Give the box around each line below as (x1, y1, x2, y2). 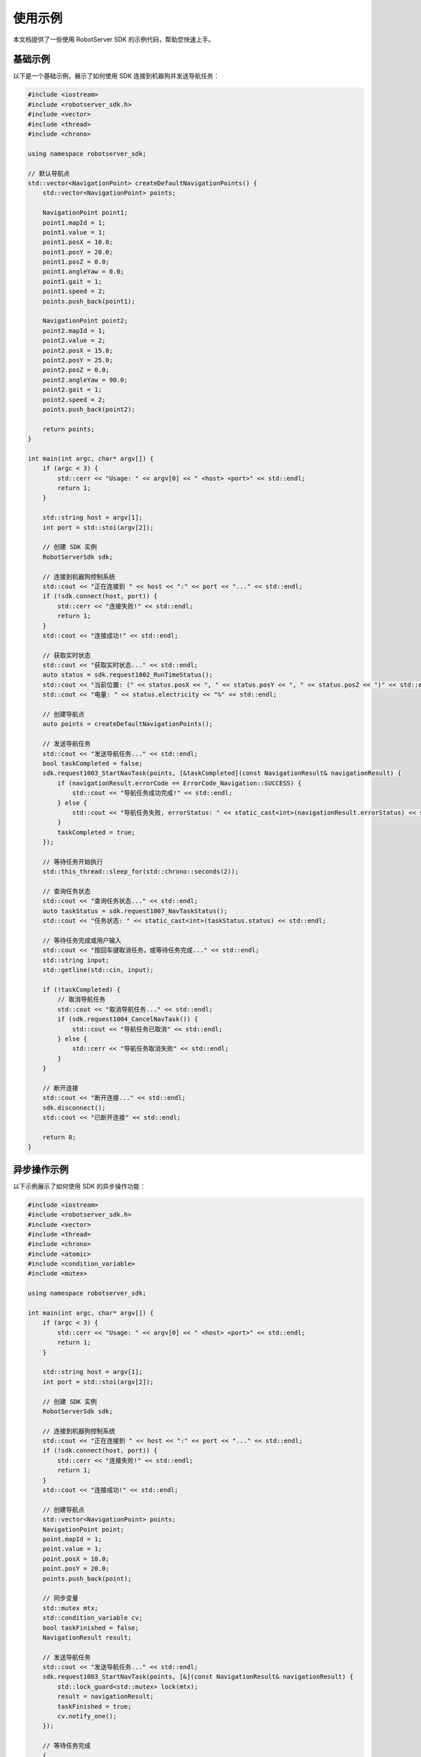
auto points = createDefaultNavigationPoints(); (42, 720, 213, 728)
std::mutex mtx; (42, 1604, 98, 1612)
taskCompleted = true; (57, 828, 136, 836)
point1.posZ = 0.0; (42, 258, 110, 266)
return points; (42, 425, 95, 433)
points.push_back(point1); (42, 297, 136, 305)
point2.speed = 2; (42, 396, 106, 403)
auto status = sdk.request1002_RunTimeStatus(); (42, 671, 213, 679)
